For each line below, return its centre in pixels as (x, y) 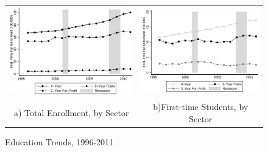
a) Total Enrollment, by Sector (71, 112)
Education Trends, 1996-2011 (59, 141)
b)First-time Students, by (201, 107)
